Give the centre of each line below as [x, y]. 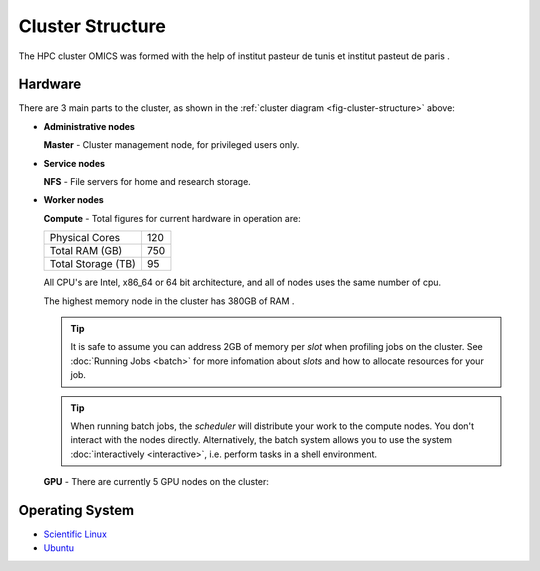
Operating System [76, 510]
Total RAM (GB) [86, 251]
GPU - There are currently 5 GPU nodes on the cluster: [156, 482]
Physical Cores [84, 238]
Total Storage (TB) [93, 264]
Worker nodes [73, 200]
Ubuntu [59, 548]
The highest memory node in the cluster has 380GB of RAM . [169, 301]
